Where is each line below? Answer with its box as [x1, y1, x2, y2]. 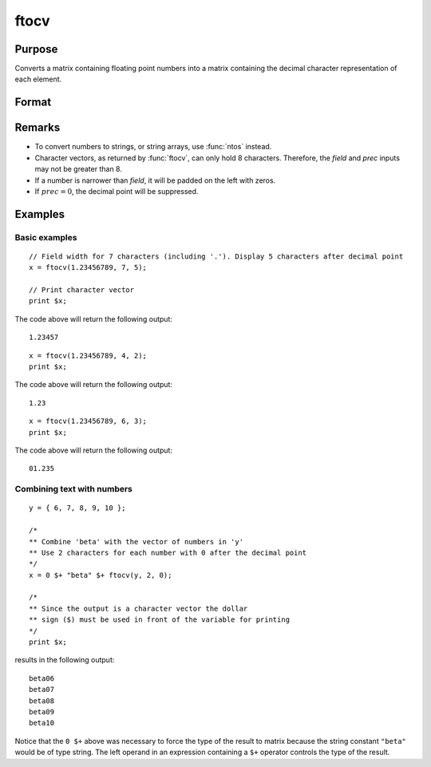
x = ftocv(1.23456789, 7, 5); [29, 263, 148, 272]
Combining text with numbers [14, 484, 133, 495]
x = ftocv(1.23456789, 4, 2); [29, 351, 148, 360]
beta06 [29, 674, 55, 682]
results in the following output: [14, 655, 115, 665]
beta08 [29, 696, 55, 706]
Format [14, 96, 52, 109]
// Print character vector [29, 286, 135, 295]
